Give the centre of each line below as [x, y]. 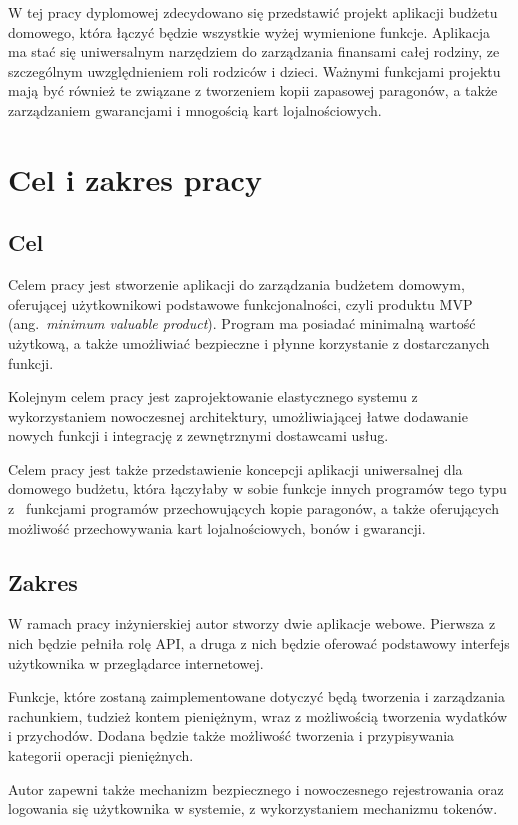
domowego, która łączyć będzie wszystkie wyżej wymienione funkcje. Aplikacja [249, 31]
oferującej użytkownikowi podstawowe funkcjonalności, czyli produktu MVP [240, 303]
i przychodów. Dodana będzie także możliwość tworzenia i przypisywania [231, 735]
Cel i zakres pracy [135, 178]
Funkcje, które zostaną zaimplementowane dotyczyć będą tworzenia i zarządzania [256, 696]
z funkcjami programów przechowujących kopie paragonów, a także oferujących [253, 508]
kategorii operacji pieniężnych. [101, 755]
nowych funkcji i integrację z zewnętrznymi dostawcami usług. [198, 435]
